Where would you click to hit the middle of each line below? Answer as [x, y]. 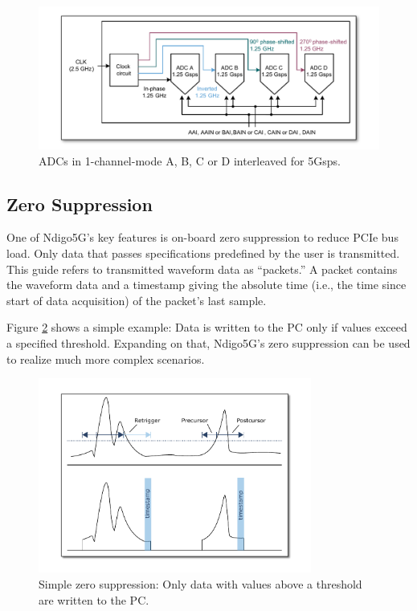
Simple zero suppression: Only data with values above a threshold [200, 584]
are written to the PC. [94, 599]
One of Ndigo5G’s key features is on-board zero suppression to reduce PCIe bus [202, 237]
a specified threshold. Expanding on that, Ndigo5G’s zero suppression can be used [208, 343]
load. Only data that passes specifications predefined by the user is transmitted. [203, 253]
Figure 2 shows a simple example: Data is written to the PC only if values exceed [207, 327]
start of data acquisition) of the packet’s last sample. [137, 300]
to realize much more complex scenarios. [106, 358]
